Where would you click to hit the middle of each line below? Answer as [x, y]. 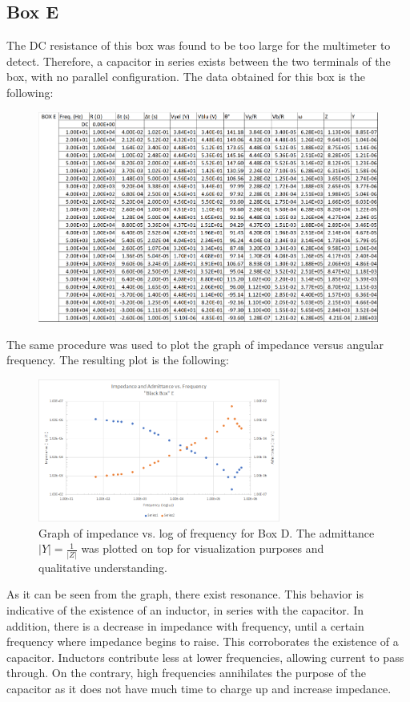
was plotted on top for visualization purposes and [203, 548]
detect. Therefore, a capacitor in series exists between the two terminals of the [199, 61]
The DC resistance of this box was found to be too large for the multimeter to [199, 45]
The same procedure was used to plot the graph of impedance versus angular [195, 344]
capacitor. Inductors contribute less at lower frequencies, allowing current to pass [205, 657]
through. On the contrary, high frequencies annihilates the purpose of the [186, 673]
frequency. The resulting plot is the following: [118, 360]
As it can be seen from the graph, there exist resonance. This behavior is [185, 594]
